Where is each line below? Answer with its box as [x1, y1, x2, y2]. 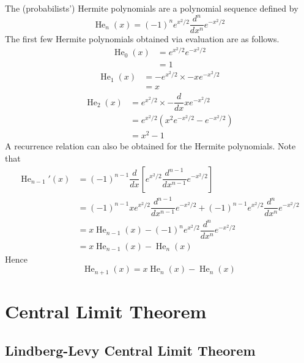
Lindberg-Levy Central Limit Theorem [5, 340, 256, 359]
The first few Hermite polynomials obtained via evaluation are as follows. [5, 32, 280, 45]
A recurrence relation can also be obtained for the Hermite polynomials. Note [5, 140, 296, 152]
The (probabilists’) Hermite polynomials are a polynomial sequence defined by [5, 2, 298, 14]
